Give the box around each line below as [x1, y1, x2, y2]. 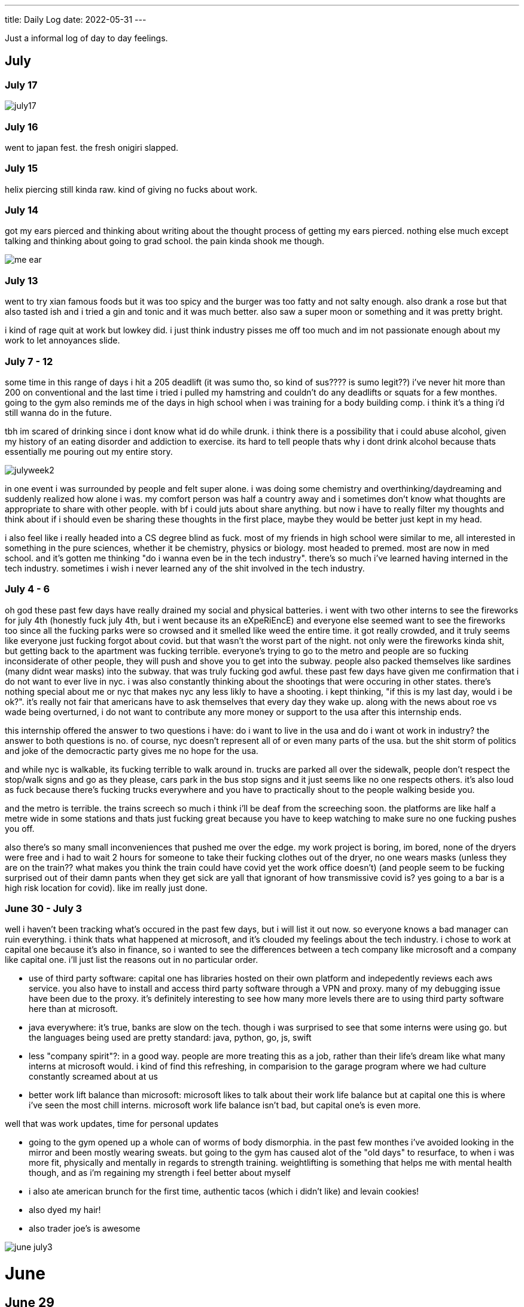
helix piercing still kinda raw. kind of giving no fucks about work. [5, 184, 258, 194]
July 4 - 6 [5, 583, 50, 595]
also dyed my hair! [29, 1205, 101, 1215]
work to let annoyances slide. [5, 335, 120, 346]
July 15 [5, 162, 38, 175]
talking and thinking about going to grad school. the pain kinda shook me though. [5, 236, 325, 247]
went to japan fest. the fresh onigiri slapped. [5, 142, 179, 153]
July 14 [5, 204, 39, 217]
